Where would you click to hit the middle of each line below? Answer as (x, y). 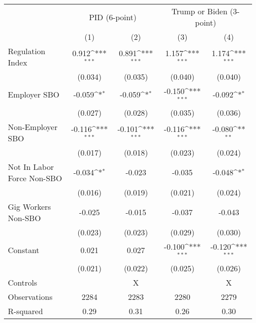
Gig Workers (30, 206)
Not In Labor (31, 166)
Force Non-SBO (35, 178)
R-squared (26, 311)
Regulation (27, 51)
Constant (24, 250)
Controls (23, 282)
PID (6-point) (113, 17)
